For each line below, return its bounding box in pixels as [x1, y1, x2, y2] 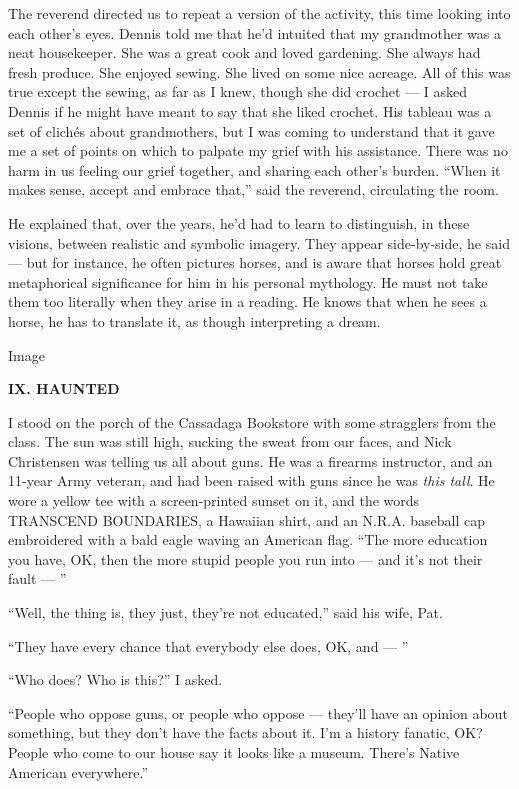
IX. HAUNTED [8, 378, 120, 399]
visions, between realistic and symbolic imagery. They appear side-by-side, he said [8, 232, 510, 253]
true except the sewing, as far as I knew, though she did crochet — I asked [8, 81, 467, 102]
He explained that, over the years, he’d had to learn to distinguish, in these [8, 212, 470, 233]
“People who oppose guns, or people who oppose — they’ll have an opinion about [8, 702, 508, 723]
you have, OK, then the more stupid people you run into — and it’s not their [8, 548, 483, 569]
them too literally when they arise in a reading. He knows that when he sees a [8, 291, 487, 312]
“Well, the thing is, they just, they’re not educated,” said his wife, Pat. [8, 602, 443, 623]
